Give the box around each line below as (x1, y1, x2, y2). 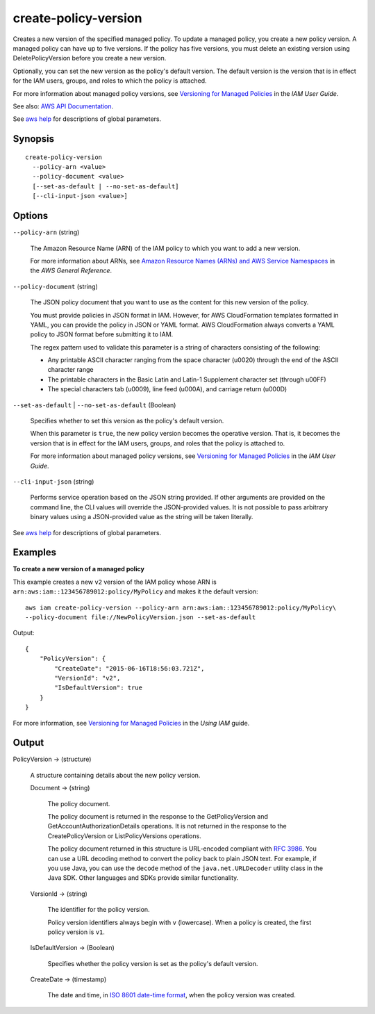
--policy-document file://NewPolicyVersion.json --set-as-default (25, 614, 256, 621)
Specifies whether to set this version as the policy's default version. (30, 417, 224, 425)
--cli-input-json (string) (12, 477, 94, 486)
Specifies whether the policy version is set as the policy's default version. (47, 959, 258, 967)
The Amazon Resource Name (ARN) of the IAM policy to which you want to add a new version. (30, 244, 301, 252)
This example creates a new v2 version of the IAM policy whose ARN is (12, 578, 217, 586)
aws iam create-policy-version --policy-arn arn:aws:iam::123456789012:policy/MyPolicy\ (25, 603, 337, 612)
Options (12, 210, 49, 222)
